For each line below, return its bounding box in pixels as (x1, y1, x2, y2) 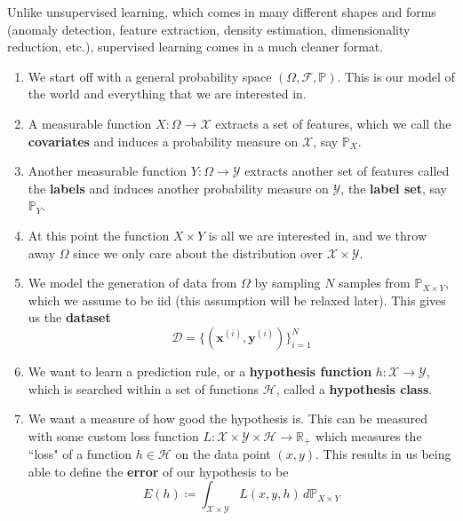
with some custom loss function (28, 426, 199, 445)
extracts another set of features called (244, 162, 450, 180)
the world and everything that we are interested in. (28, 84, 307, 103)
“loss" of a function (28, 445, 132, 463)
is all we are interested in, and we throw (208, 225, 427, 244)
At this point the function (28, 225, 170, 244)
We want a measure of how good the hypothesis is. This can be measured (28, 409, 428, 428)
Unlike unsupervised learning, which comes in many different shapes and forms (7, 3, 436, 20)
